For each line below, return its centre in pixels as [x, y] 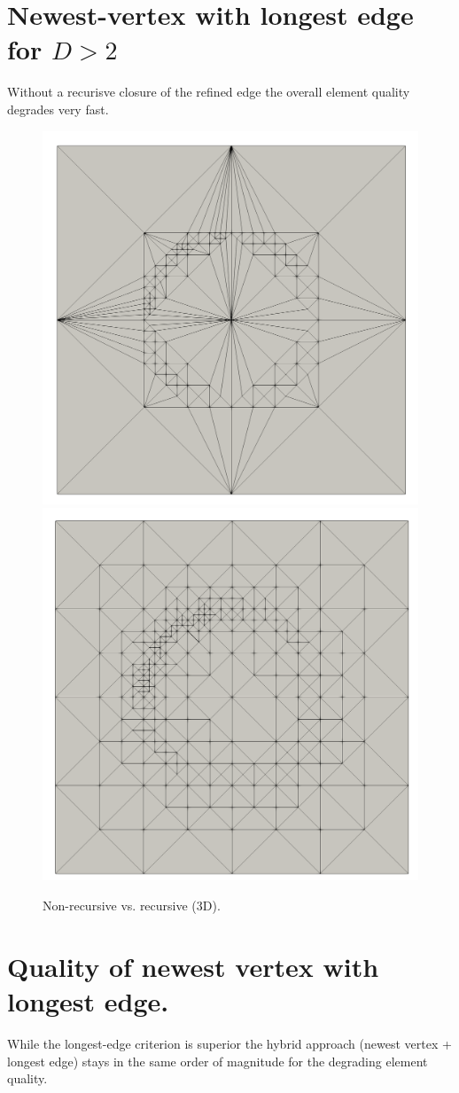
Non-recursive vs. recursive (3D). [132, 906]
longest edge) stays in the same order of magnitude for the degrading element [218, 1061]
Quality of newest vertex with [193, 966]
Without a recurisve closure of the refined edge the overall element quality [209, 92]
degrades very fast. [58, 109]
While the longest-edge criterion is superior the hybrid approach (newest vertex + [229, 1043]
